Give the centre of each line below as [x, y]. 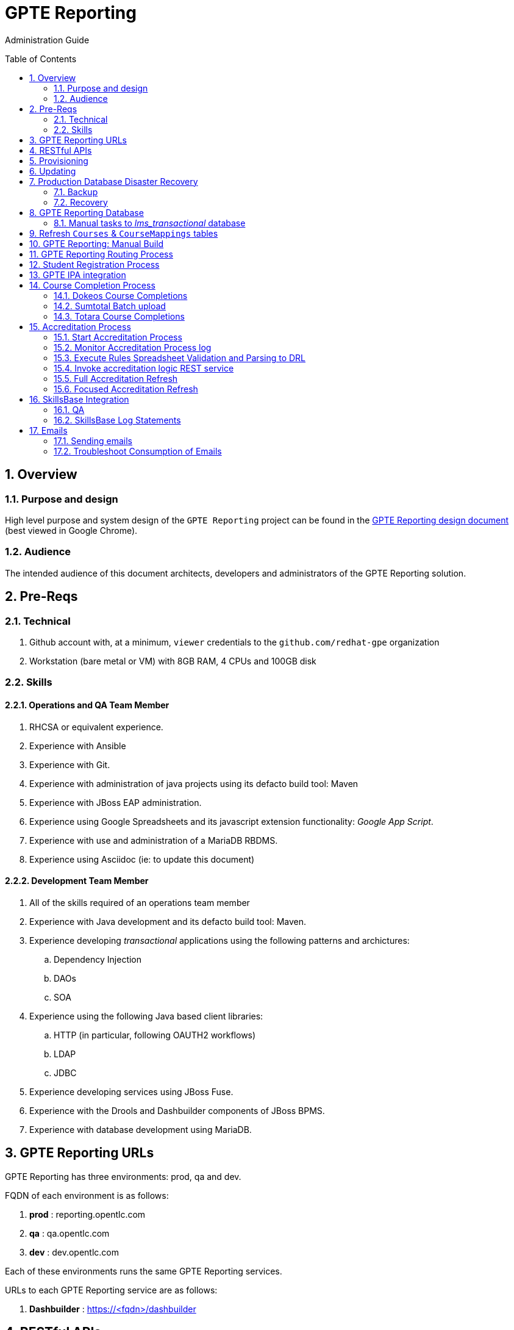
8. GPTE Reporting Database [87, 212]
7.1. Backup [76, 192]
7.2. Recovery [81, 202]
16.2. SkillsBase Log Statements [117, 420]
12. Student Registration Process [95, 264]
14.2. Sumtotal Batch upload [110, 306]
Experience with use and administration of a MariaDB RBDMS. [154, 840]
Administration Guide [47, 40]
